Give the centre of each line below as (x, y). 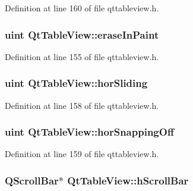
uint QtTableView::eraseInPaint (82, 34)
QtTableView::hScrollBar (128, 180)
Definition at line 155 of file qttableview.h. (82, 56)
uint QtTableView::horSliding (76, 83)
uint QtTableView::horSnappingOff (89, 132)
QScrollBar (32, 180)
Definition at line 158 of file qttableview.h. (82, 105)
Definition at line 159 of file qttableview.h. (82, 154)
